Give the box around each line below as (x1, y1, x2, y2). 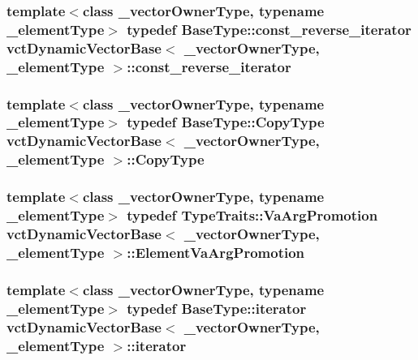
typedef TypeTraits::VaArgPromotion (127, 205, 378, 225)
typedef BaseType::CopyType (127, 112, 325, 132)
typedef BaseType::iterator (127, 298, 307, 318)
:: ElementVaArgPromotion (127, 242, 305, 262)
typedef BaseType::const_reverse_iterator (127, 19, 412, 39)
